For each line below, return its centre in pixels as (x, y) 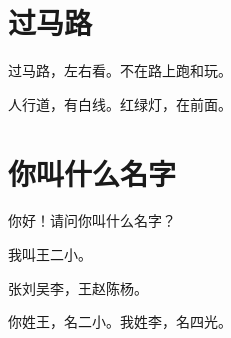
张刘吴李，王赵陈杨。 (78, 287)
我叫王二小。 (50, 254)
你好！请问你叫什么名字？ (92, 220)
